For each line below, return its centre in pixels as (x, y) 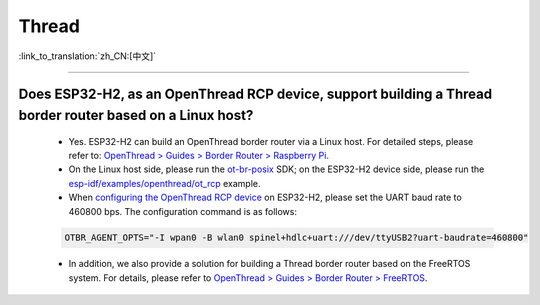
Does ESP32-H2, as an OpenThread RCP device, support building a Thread (255, 94)
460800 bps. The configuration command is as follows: (182, 211)
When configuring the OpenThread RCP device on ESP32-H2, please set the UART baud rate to (265, 197)
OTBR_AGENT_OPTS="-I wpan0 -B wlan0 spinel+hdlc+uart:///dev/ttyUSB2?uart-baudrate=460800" (296, 238)
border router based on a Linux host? (136, 115)
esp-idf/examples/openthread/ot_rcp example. (164, 183)
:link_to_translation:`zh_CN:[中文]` (87, 56)
